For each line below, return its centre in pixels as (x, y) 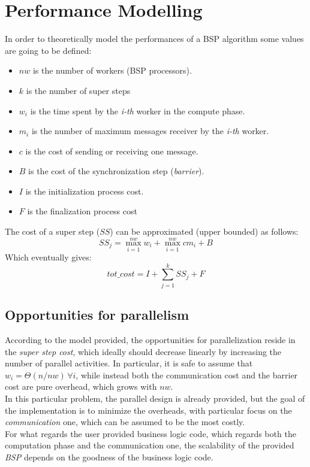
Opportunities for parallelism (97, 315)
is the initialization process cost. (85, 191)
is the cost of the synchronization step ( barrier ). (116, 171)
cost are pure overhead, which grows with (81, 386)
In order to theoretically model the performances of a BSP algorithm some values (154, 39)
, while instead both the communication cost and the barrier (187, 374)
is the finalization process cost (82, 211)
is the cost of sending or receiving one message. (112, 151)
